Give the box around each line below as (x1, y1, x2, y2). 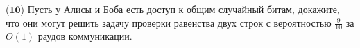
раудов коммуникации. (37, 29, 132, 43)
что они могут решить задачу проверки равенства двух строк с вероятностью (6, 15, 332, 29)
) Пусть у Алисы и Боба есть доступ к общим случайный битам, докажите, (20, 2, 340, 16)
